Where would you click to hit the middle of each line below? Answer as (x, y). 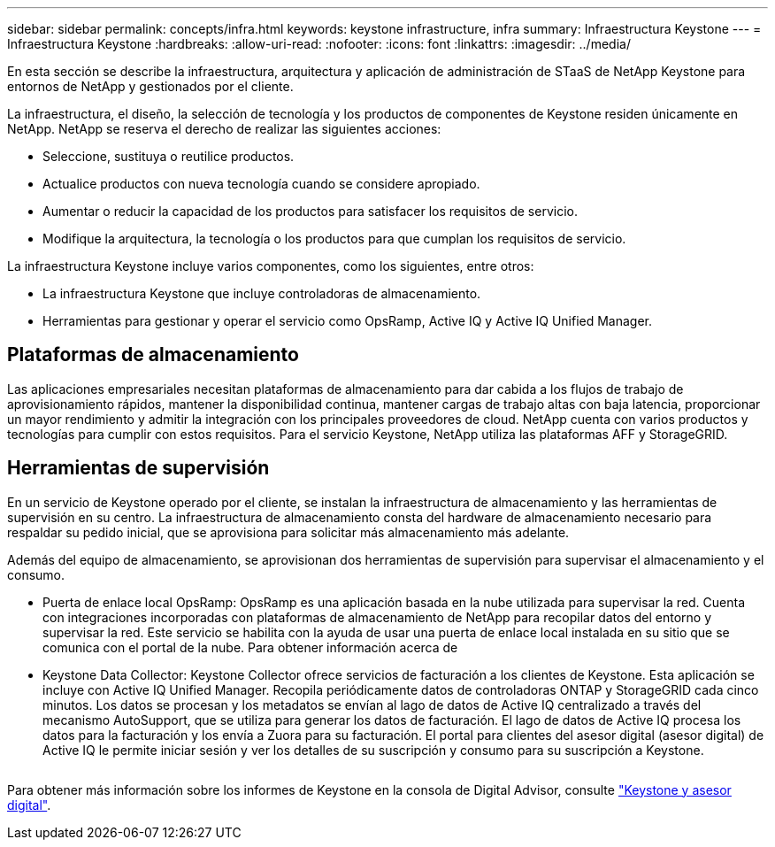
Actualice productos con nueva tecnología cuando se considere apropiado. (261, 184)
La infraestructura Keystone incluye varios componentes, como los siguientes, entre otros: (271, 266)
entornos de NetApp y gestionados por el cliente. (150, 86)
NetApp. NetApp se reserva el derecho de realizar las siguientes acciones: (224, 129)
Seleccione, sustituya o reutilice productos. (169, 156)
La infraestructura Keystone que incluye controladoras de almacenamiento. (262, 293)
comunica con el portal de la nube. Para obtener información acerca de (250, 647)
